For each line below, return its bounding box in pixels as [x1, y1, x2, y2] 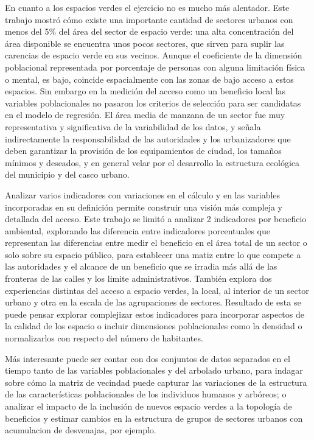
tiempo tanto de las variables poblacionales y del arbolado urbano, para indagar [5, 364, 303, 377]
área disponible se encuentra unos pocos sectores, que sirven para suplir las [5, 37, 285, 49]
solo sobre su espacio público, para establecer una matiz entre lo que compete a [5, 248, 301, 260]
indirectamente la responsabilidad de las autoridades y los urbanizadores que [5, 132, 291, 145]
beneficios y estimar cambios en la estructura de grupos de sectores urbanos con [5, 411, 303, 424]
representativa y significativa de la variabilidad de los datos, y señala [5, 120, 261, 133]
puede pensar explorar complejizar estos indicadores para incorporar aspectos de [5, 307, 304, 320]
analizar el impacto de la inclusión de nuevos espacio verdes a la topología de [5, 400, 292, 412]
